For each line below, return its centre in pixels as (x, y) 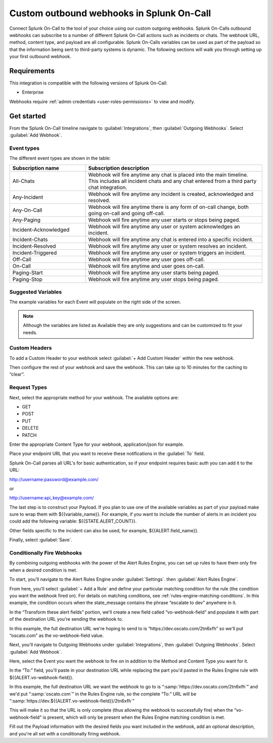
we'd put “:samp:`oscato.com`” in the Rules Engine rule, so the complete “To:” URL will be (103, 694)
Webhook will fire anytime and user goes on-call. (146, 266)
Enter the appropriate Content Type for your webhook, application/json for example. (97, 444)
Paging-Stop (27, 279)
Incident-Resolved (34, 246)
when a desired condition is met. (43, 570)
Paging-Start (28, 272)
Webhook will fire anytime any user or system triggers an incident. (167, 253)
